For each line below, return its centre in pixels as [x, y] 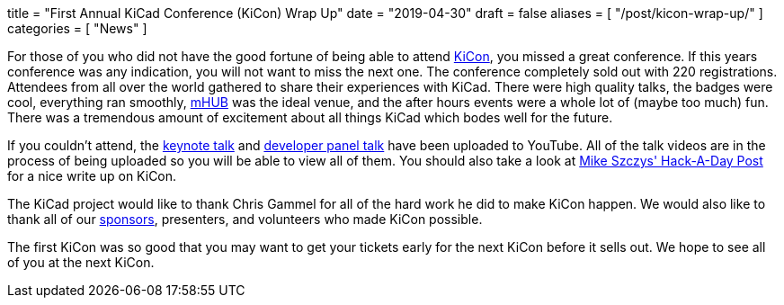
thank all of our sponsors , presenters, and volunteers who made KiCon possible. [245, 219]
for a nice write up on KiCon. [92, 176]
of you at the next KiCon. [81, 262]
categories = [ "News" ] [77, 28]
